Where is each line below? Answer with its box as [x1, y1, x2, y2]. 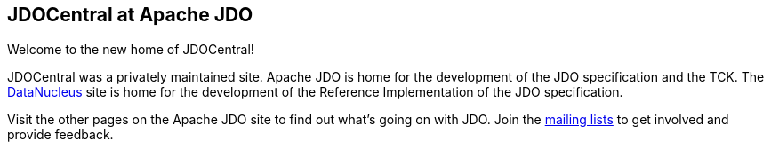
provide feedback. [7, 126, 114, 142]
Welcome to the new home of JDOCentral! [7, 41, 254, 57]
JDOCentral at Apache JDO [7, 4, 253, 27]
